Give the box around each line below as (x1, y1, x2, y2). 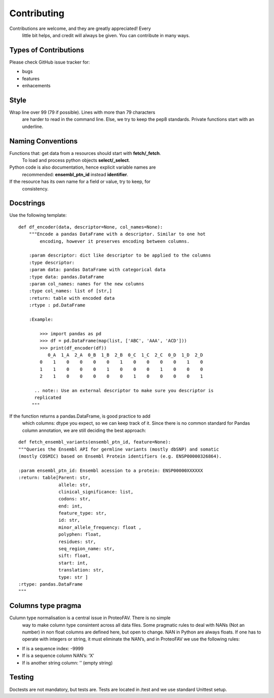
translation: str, (58, 567, 104, 573)
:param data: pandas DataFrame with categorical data (28, 267, 166, 273)
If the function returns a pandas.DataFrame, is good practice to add (9, 413, 151, 419)
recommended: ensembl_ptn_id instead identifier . (22, 171, 129, 177)
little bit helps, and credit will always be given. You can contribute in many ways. (22, 32, 190, 38)
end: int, (58, 503, 83, 509)
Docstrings (9, 199, 46, 208)
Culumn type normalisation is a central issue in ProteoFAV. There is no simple (9, 615, 171, 621)
